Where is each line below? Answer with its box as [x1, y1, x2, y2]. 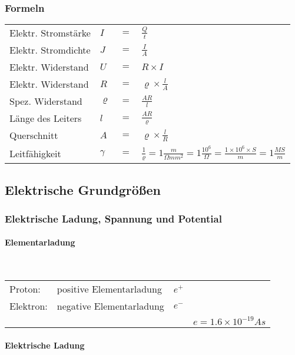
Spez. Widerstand [9, 94, 82, 108]
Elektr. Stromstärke [9, 26, 91, 40]
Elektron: [9, 299, 48, 313]
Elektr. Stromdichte [9, 43, 91, 57]
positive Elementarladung [57, 282, 162, 296]
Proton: [9, 282, 41, 296]
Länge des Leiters [9, 111, 82, 125]
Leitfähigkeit [9, 146, 61, 160]
